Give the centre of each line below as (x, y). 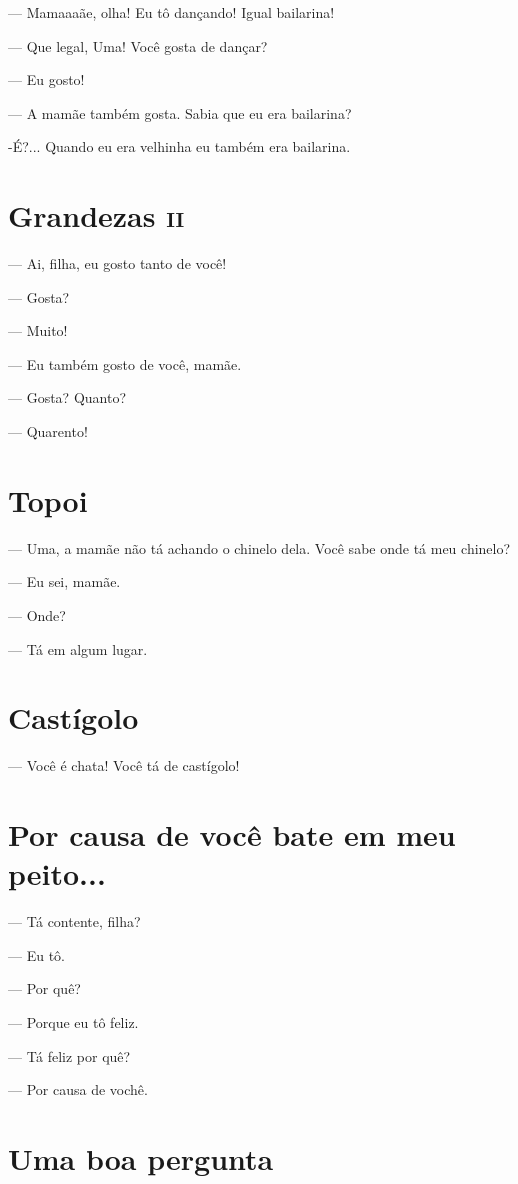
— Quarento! (48, 431)
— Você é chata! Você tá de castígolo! (124, 765)
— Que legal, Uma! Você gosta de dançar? (138, 45)
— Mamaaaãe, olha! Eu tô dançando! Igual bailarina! (171, 12)
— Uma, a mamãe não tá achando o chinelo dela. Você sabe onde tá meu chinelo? (259, 547)
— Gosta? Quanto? (67, 397)
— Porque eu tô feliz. (73, 1021)
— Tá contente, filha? (74, 921)
